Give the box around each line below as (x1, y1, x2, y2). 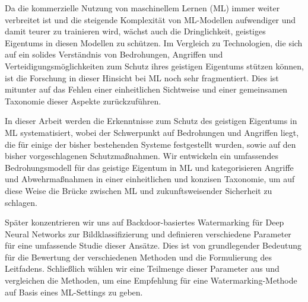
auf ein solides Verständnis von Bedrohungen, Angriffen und (5, 48, 223, 61)
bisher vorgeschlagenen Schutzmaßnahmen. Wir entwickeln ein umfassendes (5, 150, 278, 162)
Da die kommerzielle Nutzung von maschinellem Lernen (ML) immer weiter (5, 2, 280, 14)
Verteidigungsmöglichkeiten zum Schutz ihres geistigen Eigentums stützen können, (5, 59, 304, 72)
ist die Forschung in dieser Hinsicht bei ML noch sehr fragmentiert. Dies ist (5, 71, 279, 84)
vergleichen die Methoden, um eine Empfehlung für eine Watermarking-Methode (5, 274, 297, 287)
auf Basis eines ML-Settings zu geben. (5, 285, 143, 298)
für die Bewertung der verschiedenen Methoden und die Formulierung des (5, 250, 272, 263)
